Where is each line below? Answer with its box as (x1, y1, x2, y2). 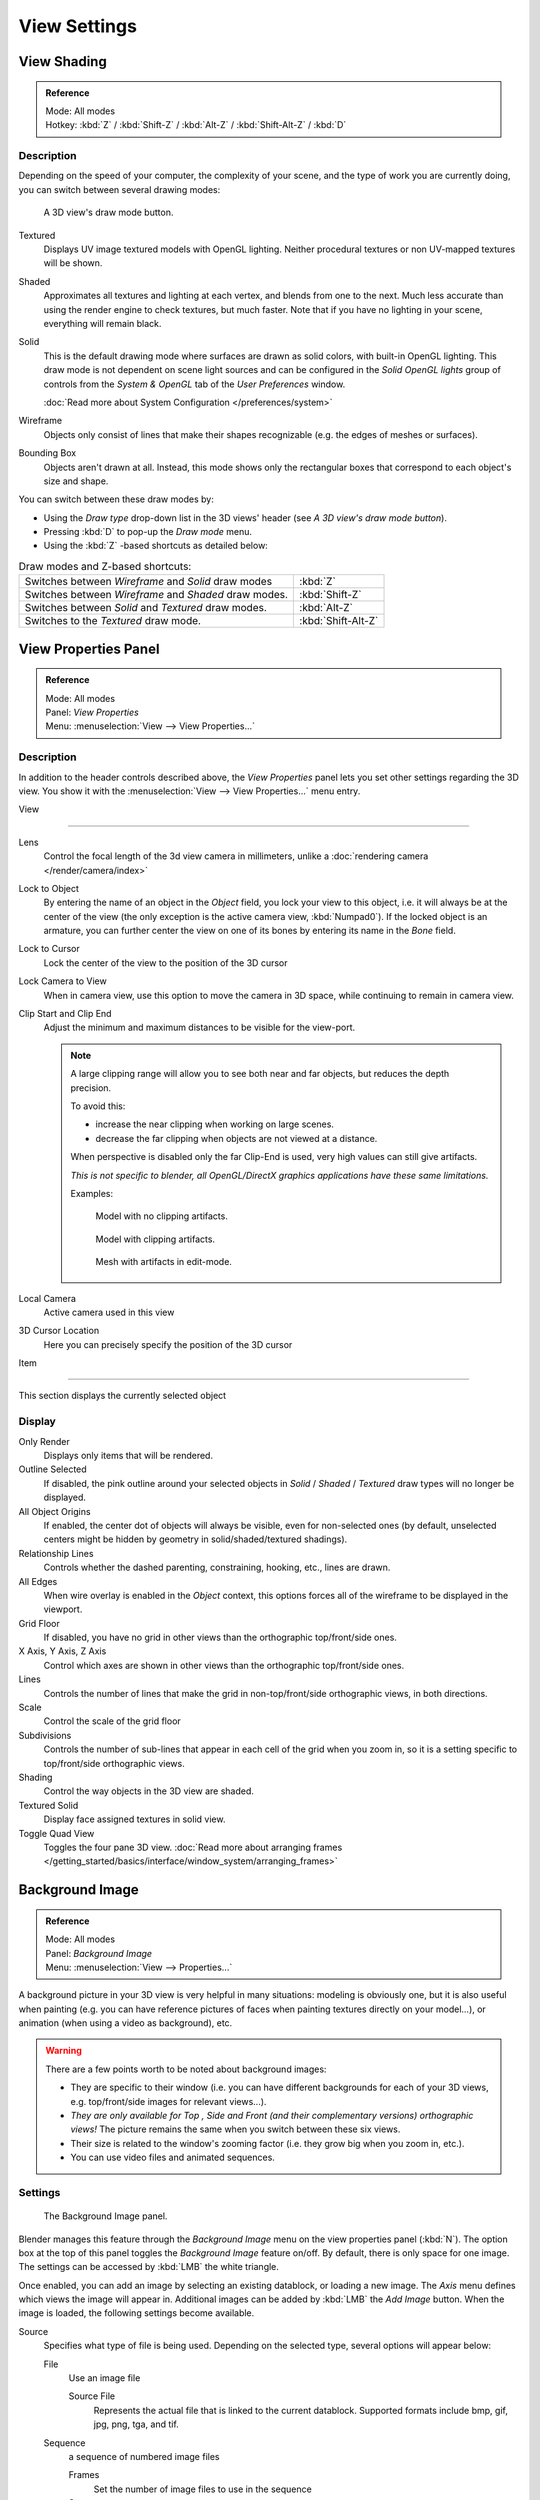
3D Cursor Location (18, 1325, 100, 1337)
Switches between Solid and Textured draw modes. (24, 601, 267, 615)
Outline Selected (18, 1463, 87, 1475)
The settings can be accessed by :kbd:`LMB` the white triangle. (18, 2261, 280, 2273)
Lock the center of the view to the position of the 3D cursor (43, 956, 288, 969)
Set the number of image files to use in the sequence (93, 2483, 312, 2495)
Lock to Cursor (18, 943, 80, 955)
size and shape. (43, 475, 109, 487)
